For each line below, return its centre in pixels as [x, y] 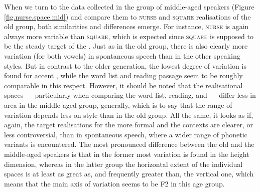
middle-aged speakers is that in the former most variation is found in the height [127, 154]
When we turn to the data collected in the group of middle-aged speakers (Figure [129, 7]
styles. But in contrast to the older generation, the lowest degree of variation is [125, 65]
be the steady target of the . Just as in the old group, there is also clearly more [126, 46]
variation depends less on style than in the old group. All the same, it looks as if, [129, 115]
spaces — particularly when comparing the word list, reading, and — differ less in [130, 95]
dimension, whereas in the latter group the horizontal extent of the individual [123, 164]
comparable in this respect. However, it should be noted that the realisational [123, 85]
